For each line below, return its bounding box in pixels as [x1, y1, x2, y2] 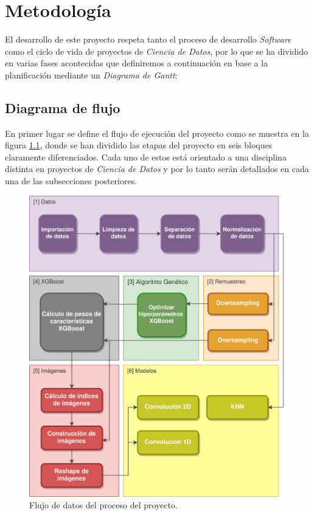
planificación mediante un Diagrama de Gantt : [5, 68, 178, 81]
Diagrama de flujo [5, 98, 120, 117]
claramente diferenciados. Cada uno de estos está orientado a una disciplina [5, 150, 287, 163]
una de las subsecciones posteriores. [5, 175, 138, 187]
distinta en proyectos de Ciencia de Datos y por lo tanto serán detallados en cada [5, 162, 309, 175]
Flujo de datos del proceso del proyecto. [29, 499, 178, 511]
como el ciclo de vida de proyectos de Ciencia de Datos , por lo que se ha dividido [5, 44, 308, 57]
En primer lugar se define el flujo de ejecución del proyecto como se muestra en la [5, 126, 309, 139]
